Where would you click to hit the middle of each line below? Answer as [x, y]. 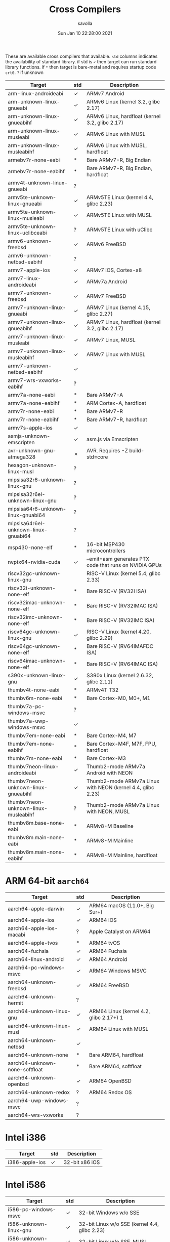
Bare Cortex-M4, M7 [112, 735]
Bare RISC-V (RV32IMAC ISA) [122, 605]
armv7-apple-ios [29, 270]
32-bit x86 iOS [82, 1162]
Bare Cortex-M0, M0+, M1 [119, 698]
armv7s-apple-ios [30, 428]
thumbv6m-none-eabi [35, 698]
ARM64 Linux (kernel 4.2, [119, 1011]
